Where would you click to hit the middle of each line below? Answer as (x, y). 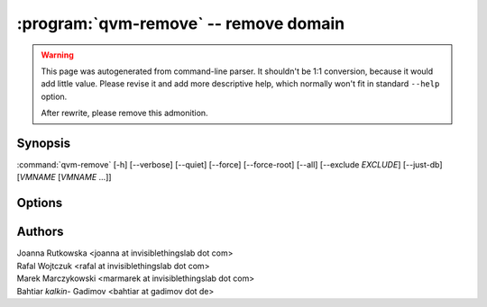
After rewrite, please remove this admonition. (124, 113)
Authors (40, 232)
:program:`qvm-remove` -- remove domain (181, 23)
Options (40, 203)
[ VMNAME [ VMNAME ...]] (64, 177)
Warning (57, 55)
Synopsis (44, 143)
